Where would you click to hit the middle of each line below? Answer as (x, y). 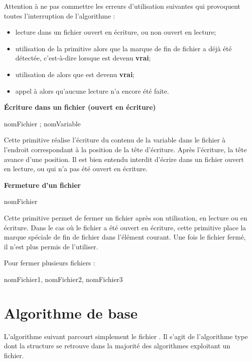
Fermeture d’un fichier (42, 185)
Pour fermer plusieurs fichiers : (50, 263)
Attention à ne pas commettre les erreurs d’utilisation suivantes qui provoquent (122, 6)
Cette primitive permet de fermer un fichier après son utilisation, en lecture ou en (126, 217)
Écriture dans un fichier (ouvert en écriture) (80, 107)
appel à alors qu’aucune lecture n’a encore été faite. (92, 90)
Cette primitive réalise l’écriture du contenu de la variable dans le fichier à (115, 140)
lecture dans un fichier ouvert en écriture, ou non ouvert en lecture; (116, 32)
